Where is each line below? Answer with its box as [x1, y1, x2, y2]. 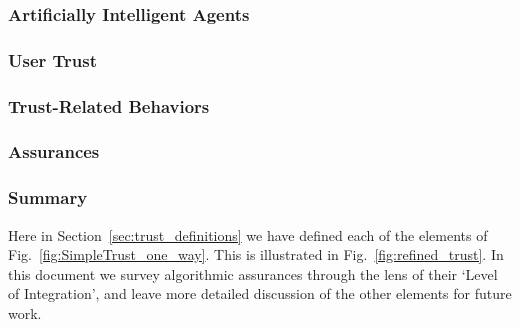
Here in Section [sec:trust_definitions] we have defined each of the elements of [8, 224, 488, 245]
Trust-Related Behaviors [8, 93, 210, 118]
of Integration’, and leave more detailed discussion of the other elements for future [8, 283, 512, 304]
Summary [8, 185, 88, 210]
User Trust [8, 47, 98, 72]
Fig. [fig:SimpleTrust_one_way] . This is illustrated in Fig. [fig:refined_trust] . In [8, 244, 504, 265]
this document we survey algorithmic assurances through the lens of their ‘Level [8, 263, 498, 284]
